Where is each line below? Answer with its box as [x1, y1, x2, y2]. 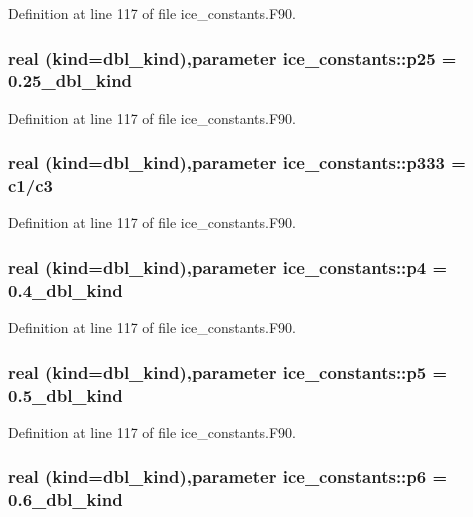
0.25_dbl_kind [8, 68, 133, 93]
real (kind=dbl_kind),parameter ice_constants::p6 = [8, 464, 448, 489]
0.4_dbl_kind [8, 277, 123, 302]
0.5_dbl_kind [8, 382, 123, 407]
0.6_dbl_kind [8, 487, 123, 512]
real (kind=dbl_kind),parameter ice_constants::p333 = [8, 150, 466, 175]
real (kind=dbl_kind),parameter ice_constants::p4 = [8, 254, 448, 279]
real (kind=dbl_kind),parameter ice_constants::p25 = [8, 45, 457, 70]
